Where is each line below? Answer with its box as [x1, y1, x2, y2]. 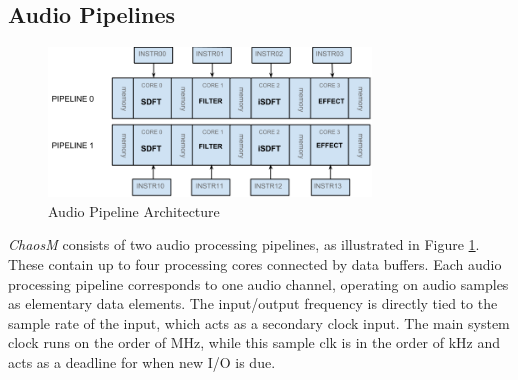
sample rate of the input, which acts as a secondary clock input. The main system [8, 312, 510, 333]
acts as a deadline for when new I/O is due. [8, 351, 276, 372]
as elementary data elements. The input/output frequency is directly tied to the [8, 293, 498, 314]
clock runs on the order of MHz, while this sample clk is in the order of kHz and [8, 332, 501, 353]
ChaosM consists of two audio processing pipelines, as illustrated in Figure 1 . [8, 234, 480, 255]
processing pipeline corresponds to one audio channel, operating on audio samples [8, 273, 509, 294]
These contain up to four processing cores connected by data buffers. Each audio [8, 253, 502, 274]
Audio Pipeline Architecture [48, 200, 220, 221]
